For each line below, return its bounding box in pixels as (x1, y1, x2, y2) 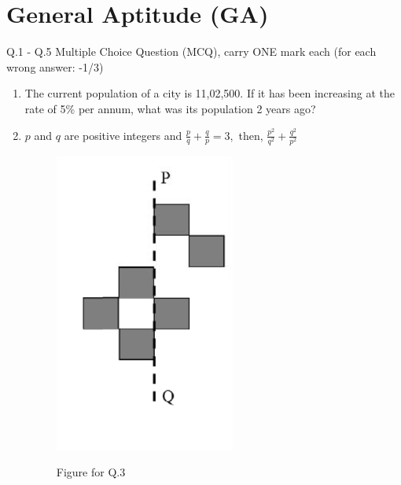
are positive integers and (64, 127, 182, 143)
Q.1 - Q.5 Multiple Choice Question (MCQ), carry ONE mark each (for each (6, 43, 377, 60)
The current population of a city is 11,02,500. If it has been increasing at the (24, 85, 395, 101)
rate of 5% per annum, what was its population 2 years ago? (24, 100, 316, 116)
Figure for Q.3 (56, 464, 126, 480)
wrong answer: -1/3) (6, 58, 104, 75)
